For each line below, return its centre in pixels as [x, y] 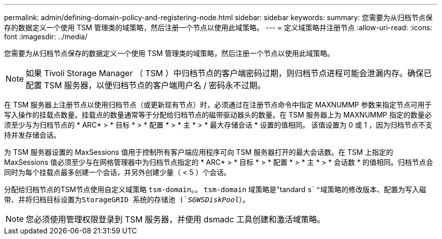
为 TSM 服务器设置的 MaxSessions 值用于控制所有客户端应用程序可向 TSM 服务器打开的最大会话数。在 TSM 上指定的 [199, 152]
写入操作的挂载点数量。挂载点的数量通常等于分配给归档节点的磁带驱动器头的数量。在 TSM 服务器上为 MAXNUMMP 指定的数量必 [218, 115]
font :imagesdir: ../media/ [46, 37]
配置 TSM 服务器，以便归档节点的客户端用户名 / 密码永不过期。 [146, 85]
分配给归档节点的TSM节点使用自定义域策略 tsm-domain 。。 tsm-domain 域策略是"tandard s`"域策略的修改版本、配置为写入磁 [215, 189]
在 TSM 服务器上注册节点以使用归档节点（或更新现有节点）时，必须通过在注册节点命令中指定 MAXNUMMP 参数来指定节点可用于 [218, 105]
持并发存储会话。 [32, 135]
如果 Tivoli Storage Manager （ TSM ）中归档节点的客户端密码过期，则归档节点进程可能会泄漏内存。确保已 [229, 73]
